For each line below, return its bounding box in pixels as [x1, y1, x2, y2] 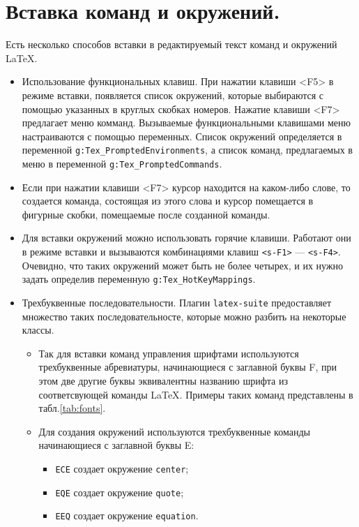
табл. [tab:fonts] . [38, 401, 106, 415]
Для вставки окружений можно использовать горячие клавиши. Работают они [22, 230, 351, 245]
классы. [22, 322, 54, 337]
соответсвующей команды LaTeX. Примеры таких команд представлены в [38, 387, 353, 401]
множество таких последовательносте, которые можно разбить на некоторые [22, 309, 346, 323]
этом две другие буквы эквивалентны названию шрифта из [38, 373, 288, 387]
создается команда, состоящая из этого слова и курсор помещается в [22, 193, 314, 208]
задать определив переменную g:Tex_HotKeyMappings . [22, 272, 256, 286]
